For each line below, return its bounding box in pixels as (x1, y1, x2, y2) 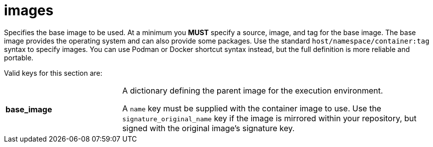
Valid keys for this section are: (4, 68, 102, 77)
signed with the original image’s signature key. (122, 123, 295, 133)
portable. (4, 53, 34, 62)
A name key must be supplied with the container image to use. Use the (122, 103, 381, 113)
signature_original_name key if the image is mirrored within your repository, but (122, 113, 417, 123)
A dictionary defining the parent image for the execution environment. (122, 85, 383, 96)
